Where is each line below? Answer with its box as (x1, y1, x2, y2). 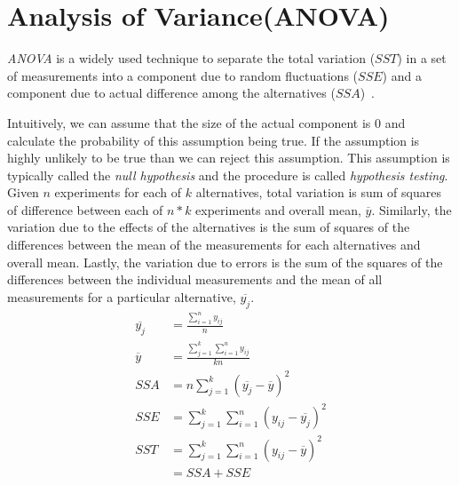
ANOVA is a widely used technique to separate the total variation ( (7, 49, 376, 68)
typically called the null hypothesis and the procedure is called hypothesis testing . (7, 165, 448, 184)
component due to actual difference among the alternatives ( (7, 83, 336, 102)
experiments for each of (54, 183, 182, 202)
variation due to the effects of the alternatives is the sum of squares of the (7, 218, 410, 236)
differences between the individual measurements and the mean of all (7, 270, 383, 289)
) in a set (397, 49, 447, 68)
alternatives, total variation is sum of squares (195, 183, 441, 202)
